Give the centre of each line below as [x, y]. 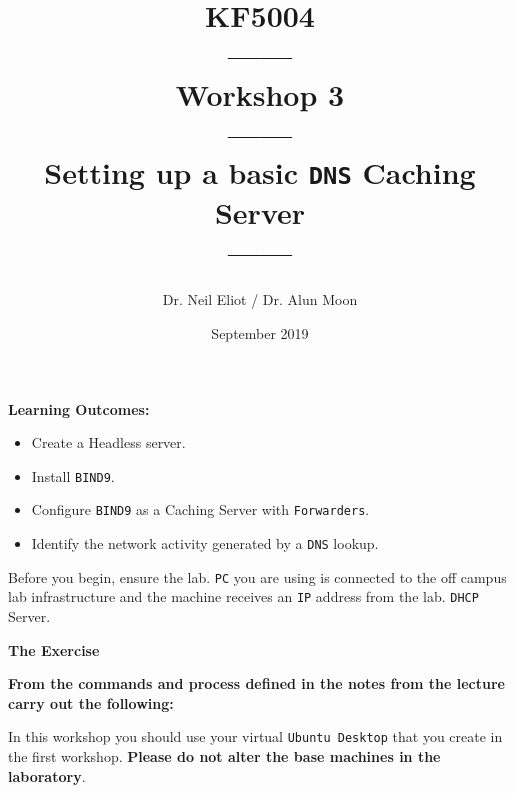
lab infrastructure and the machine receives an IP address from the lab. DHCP [243, 596]
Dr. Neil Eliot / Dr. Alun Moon [260, 299]
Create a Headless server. [108, 442]
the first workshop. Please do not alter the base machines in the [224, 756]
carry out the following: [91, 702]
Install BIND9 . [73, 475]
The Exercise [54, 649]
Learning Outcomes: [79, 408]
